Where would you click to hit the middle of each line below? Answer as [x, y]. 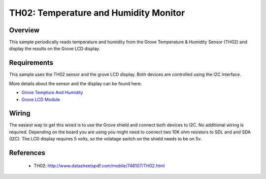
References [27, 153]
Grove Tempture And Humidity [52, 93]
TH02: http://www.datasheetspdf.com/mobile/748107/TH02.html [99, 166]
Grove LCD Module [41, 99]
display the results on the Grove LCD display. [55, 49]
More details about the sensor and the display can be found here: [76, 83]
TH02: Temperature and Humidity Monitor [97, 13]
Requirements [31, 63]
